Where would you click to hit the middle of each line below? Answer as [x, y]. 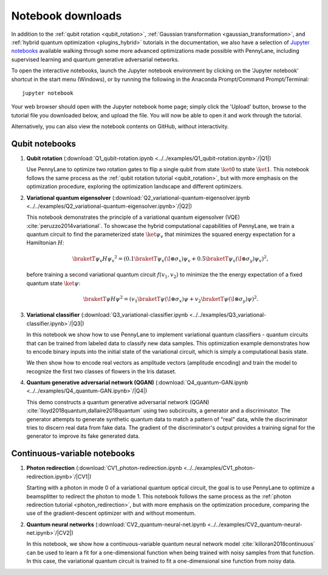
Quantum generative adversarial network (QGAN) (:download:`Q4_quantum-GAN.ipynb [137, 382]
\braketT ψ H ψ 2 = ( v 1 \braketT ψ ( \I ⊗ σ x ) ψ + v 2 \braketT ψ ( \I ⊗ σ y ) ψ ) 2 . [171, 299]
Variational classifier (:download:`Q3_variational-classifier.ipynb [107, 315]
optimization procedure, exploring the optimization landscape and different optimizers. [135, 187]
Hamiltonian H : [46, 243]
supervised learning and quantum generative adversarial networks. [95, 59]
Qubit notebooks [43, 144]
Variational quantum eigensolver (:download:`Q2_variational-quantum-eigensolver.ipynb [138, 198]
